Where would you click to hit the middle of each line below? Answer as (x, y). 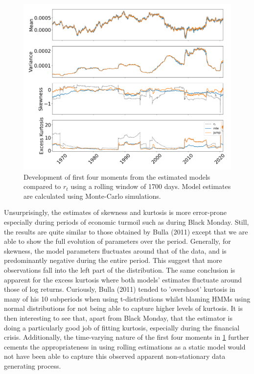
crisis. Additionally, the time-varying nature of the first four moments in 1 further (127, 337)
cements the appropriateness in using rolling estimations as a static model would (125, 346)
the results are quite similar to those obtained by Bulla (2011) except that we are (126, 231)
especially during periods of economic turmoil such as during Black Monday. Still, (127, 222)
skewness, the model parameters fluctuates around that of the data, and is (115, 250)
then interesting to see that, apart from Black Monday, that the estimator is (118, 318)
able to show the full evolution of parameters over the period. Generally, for (117, 241)
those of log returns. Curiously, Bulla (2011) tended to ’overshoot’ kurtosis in (120, 289)
